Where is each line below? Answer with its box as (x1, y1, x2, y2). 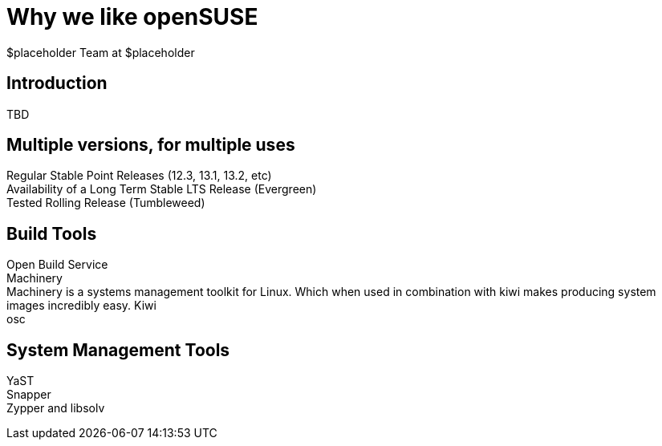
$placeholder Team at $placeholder (6, 45, 195, 59)
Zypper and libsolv (6, 401, 105, 416)
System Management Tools (6, 339, 230, 360)
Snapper (6, 387, 51, 402)
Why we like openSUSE (6, 3, 258, 30)
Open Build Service (6, 257, 108, 272)
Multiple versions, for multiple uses (6, 135, 295, 156)
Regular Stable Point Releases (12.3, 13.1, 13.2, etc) (6, 168, 272, 183)
